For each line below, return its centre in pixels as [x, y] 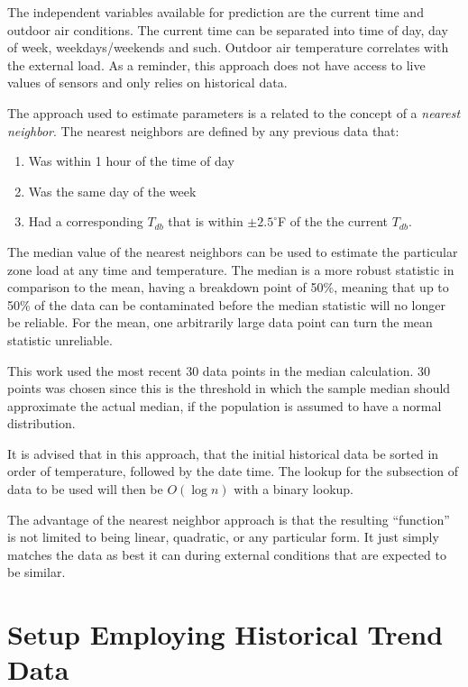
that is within [206, 221]
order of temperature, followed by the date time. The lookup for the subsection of [233, 471]
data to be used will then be [85, 489]
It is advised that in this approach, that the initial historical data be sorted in [223, 453]
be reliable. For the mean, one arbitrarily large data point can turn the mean [220, 322]
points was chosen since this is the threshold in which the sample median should [229, 388]
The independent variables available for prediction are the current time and [216, 12]
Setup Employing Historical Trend [225, 634]
